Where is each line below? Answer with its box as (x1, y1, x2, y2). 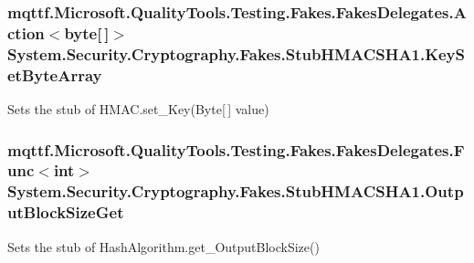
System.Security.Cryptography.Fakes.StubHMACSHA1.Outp (7, 180, 464, 203)
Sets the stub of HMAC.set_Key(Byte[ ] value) (7, 99, 269, 118)
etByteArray (7, 63, 102, 86)
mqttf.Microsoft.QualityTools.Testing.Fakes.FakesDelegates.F (7, 138, 465, 161)
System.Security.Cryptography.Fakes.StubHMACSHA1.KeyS (7, 42, 465, 65)
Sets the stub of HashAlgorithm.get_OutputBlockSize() (7, 237, 320, 256)
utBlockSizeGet (7, 201, 124, 224)
